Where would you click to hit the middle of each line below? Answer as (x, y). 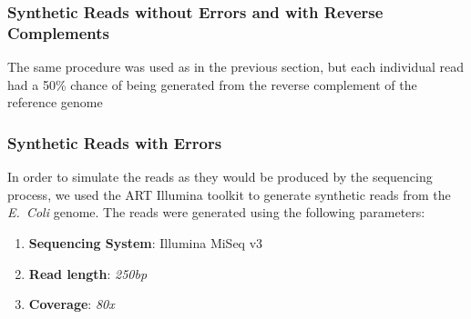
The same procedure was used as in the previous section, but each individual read (236, 67)
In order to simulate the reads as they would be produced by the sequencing (220, 177)
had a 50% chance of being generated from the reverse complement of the (212, 84)
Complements (58, 32)
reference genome (55, 102)
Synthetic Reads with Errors (115, 142)
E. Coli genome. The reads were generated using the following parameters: (216, 212)
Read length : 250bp (88, 273)
